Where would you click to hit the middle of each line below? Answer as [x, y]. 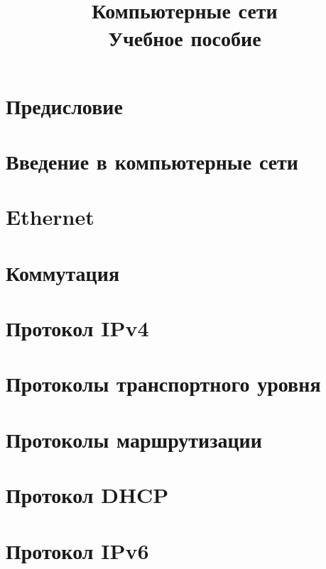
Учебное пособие [185, 38]
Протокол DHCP [87, 495]
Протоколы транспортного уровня [163, 383]
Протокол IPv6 [77, 550]
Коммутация [63, 272]
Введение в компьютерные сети [152, 161]
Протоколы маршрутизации [134, 439]
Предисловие [64, 105]
